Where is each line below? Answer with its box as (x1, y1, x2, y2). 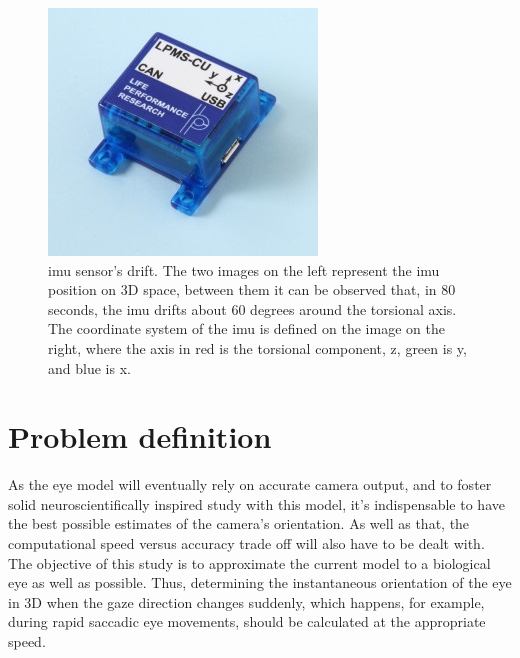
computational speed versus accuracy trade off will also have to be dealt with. (8, 533, 485, 554)
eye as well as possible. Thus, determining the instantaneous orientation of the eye (8, 572, 512, 593)
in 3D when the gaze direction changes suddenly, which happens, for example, (8, 591, 485, 612)
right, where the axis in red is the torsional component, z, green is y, (48, 337, 467, 358)
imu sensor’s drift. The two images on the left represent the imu (48, 259, 440, 280)
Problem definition (8, 416, 272, 457)
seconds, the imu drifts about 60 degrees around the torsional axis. (48, 298, 457, 319)
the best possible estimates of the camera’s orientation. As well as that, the (8, 513, 470, 534)
